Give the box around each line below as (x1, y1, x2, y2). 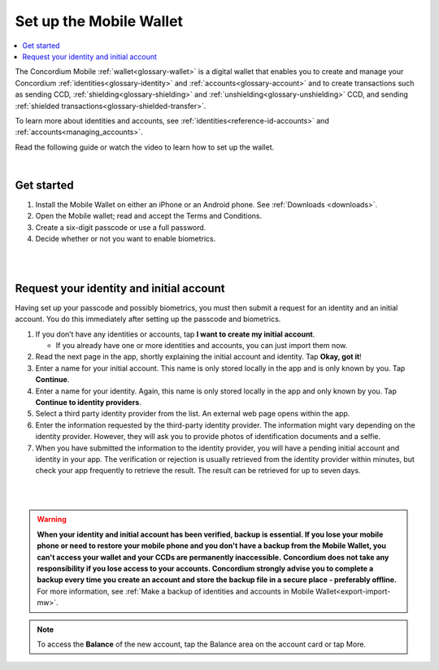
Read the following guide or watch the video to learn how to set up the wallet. (15, 142, 275, 152)
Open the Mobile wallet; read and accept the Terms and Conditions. (35, 211, 263, 221)
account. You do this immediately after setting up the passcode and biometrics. (15, 314, 281, 324)
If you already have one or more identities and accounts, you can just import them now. (55, 341, 348, 350)
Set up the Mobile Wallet (15, 12, 183, 30)
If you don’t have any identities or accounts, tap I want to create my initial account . (35, 329, 315, 339)
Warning (37, 515, 67, 524)
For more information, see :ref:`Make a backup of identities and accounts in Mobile (37, 586, 315, 596)
